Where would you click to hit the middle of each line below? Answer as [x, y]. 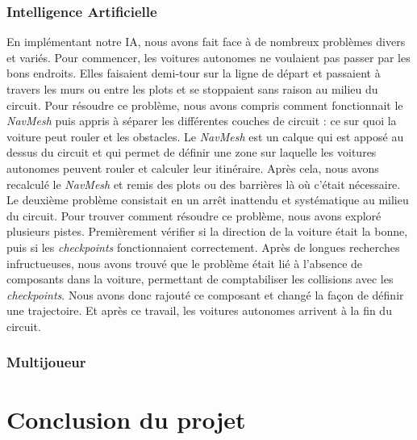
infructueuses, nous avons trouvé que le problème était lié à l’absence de [185, 263]
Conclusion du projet [126, 419]
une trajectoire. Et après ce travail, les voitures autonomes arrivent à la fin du [199, 310]
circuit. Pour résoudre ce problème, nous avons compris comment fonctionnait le [205, 105]
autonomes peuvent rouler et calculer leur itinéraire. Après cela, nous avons [193, 168]
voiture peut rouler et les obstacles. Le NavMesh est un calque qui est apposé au [205, 136]
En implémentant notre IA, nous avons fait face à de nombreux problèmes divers [206, 42]
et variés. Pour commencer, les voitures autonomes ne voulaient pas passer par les [208, 57]
